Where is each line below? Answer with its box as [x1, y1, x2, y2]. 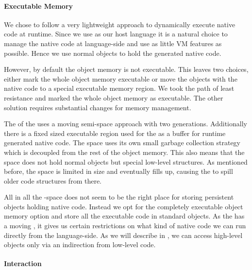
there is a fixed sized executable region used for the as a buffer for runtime [4, 128, 226, 138]
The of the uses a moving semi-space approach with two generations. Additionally [4, 118, 247, 129]
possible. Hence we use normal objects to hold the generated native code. [4, 48, 221, 58]
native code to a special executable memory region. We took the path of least [4, 83, 235, 93]
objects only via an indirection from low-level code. [4, 239, 156, 250]
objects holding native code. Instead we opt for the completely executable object [4, 201, 243, 211]
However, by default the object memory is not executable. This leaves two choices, [4, 64, 249, 74]
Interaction [4, 258, 42, 269]
